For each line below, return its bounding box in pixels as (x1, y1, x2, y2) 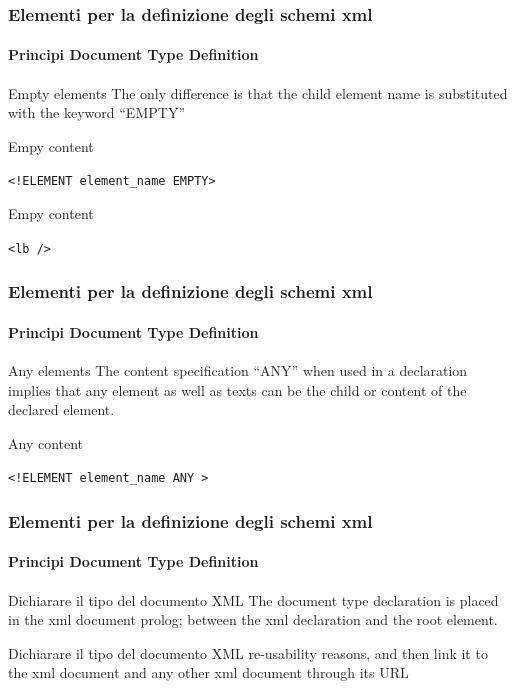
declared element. (8, 399, 115, 420)
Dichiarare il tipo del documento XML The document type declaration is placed (8, 589, 499, 610)
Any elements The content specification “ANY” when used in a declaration (8, 359, 468, 380)
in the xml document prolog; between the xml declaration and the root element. (8, 609, 498, 630)
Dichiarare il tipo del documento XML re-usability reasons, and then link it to (8, 642, 488, 663)
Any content (8, 432, 84, 453)
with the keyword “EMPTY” (8, 102, 185, 123)
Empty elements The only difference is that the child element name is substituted (8, 82, 508, 103)
